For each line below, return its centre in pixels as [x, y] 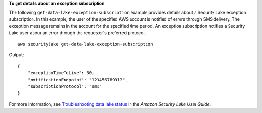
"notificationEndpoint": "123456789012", [78, 80]
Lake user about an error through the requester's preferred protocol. [77, 33]
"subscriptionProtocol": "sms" [65, 86]
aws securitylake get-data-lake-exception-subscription [85, 44]
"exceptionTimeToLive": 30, [61, 73]
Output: [16, 55]
